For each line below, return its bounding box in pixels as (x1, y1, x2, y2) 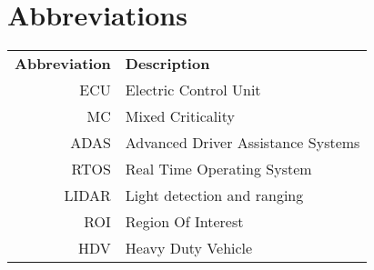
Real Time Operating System (125, 158, 312, 180)
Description (125, 53, 210, 75)
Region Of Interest (125, 211, 244, 233)
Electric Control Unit (125, 79, 261, 101)
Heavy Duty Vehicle (125, 237, 253, 259)
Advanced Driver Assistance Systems (125, 132, 360, 154)
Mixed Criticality (125, 105, 235, 127)
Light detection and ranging (125, 185, 304, 206)
